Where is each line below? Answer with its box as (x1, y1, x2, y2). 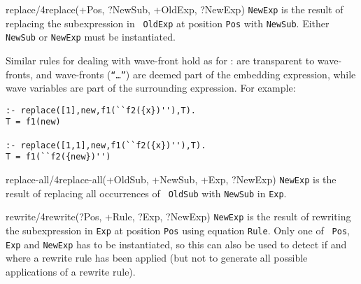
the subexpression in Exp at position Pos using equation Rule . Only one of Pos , (6, 223, 350, 238)
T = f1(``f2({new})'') (6, 152, 111, 162)
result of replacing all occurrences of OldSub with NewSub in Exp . (6, 185, 287, 200)
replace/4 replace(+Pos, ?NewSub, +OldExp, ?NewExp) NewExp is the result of (6, 2, 344, 16)
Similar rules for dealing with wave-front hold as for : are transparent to (6, 52, 315, 67)
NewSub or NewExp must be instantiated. (6, 29, 176, 44)
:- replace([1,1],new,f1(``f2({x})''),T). (6, 140, 206, 150)
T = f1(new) (6, 117, 61, 127)
